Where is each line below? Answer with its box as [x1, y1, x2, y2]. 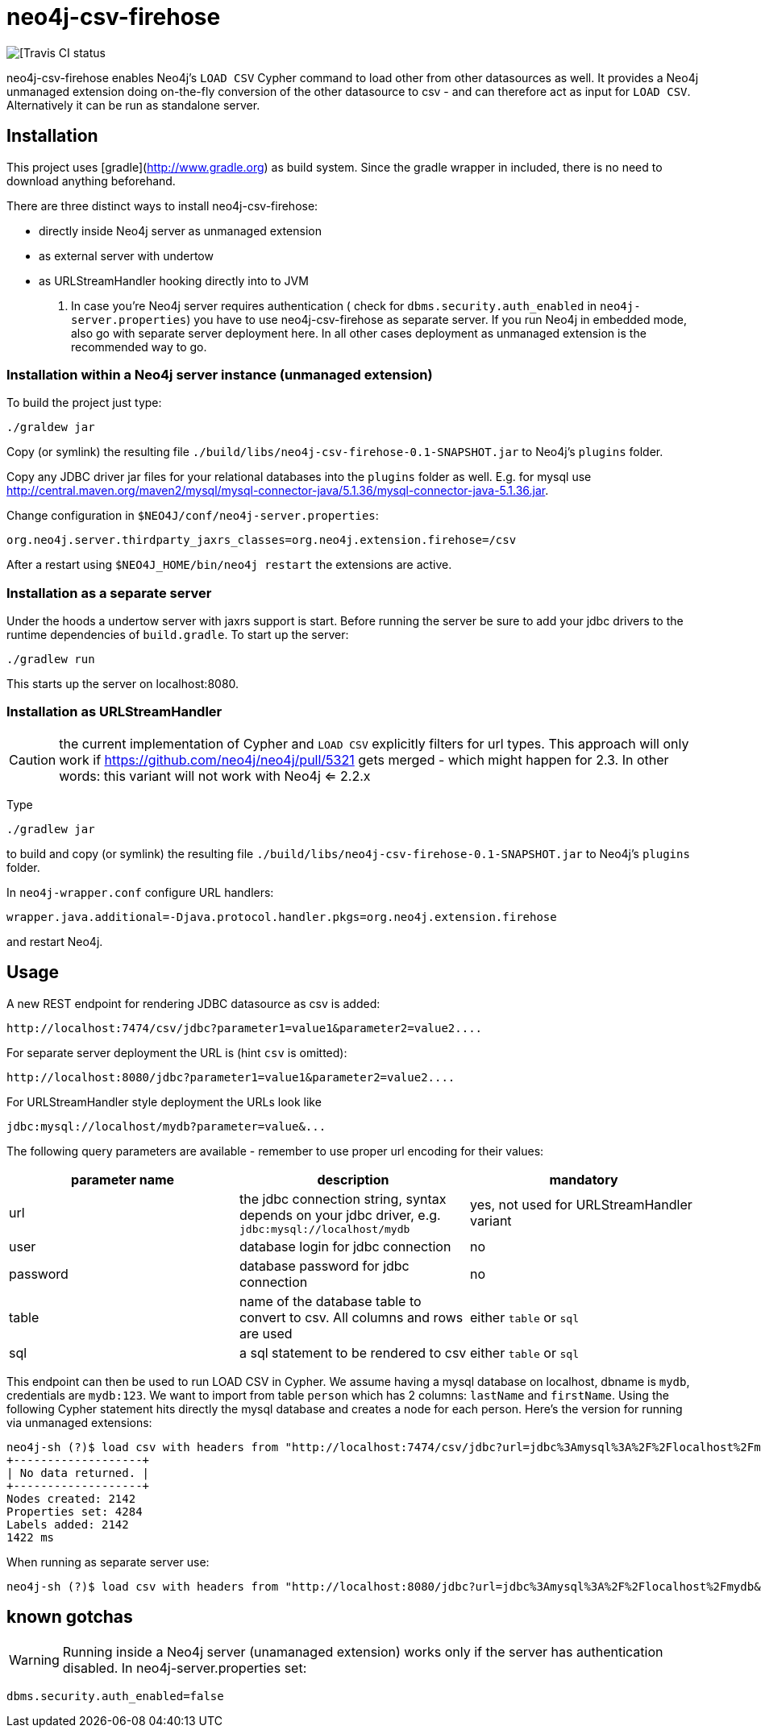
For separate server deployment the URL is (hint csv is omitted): [6, 1045, 347, 1060]
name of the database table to [239, 1292, 422, 1309]
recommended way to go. [71, 339, 207, 354]
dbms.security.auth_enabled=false [6, 1689, 224, 1703]
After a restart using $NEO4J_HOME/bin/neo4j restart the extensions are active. [6, 558, 452, 572]
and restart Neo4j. [6, 934, 103, 948]
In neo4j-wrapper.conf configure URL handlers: [6, 885, 274, 899]
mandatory [549, 1171, 618, 1188]
